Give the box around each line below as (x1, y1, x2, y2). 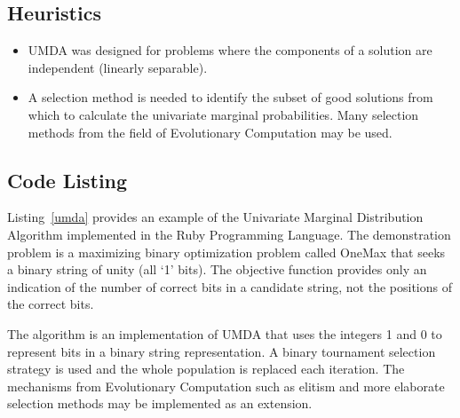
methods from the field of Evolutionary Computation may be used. (28, 122, 393, 141)
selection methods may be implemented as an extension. (7, 394, 313, 413)
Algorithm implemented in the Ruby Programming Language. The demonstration (7, 225, 451, 243)
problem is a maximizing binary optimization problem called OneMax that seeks (7, 242, 446, 261)
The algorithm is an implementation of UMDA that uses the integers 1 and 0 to (7, 324, 442, 343)
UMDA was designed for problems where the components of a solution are (28, 41, 432, 59)
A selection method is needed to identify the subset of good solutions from (28, 88, 433, 106)
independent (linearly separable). (28, 58, 208, 76)
